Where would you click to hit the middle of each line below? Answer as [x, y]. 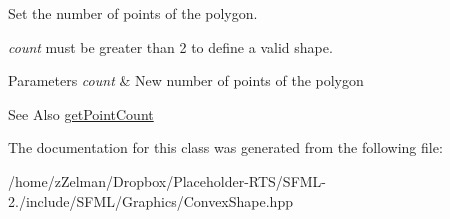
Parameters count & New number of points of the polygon [186, 80]
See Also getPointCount [81, 113]
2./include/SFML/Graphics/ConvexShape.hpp [150, 200]
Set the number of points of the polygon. [133, 13]
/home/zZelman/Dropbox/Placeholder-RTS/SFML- [167, 180]
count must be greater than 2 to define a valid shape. [170, 46]
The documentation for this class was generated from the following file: [225, 147]
